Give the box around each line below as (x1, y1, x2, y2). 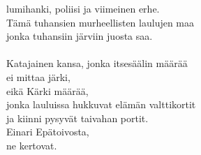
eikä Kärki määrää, (6, 83, 89, 98)
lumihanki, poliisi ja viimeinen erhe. (6, 1, 160, 15)
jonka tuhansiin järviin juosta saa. (6, 29, 153, 43)
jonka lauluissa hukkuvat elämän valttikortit (6, 97, 196, 112)
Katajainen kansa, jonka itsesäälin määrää (6, 56, 188, 71)
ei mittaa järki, (6, 69, 70, 84)
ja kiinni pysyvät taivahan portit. (6, 110, 149, 125)
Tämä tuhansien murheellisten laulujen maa (6, 15, 195, 29)
